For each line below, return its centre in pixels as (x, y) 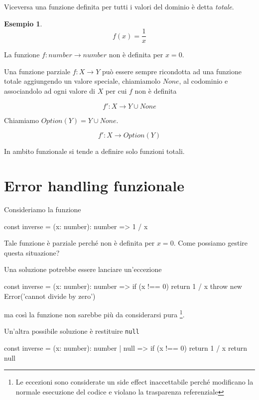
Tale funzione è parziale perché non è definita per (79, 243)
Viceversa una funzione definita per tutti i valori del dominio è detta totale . (119, 6)
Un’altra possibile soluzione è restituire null (72, 331)
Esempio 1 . (23, 23)
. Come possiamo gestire (211, 243)
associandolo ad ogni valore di (50, 91)
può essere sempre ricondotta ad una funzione (172, 71)
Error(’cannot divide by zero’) (50, 296)
